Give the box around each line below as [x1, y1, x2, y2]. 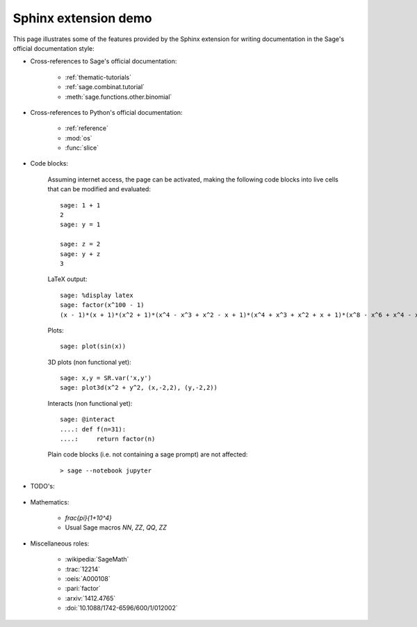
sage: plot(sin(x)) [60, 342, 126, 351]
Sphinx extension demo [13, 10, 152, 26]
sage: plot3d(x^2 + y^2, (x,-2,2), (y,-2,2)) [60, 383, 218, 392]
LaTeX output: [47, 275, 88, 283]
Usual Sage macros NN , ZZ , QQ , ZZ [65, 523, 167, 532]
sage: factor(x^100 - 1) [60, 301, 145, 309]
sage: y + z [60, 250, 101, 257]
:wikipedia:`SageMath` [65, 555, 129, 564]
